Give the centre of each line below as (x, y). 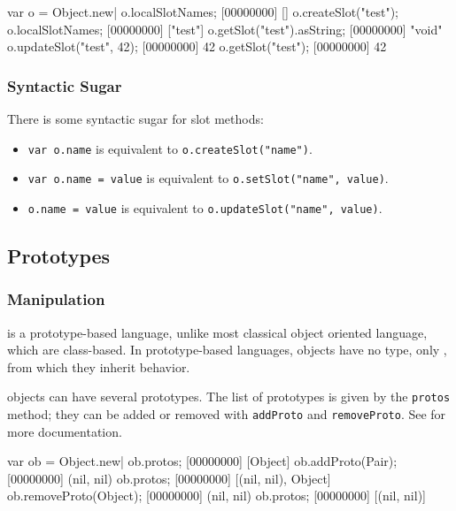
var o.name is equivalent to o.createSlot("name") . (170, 148)
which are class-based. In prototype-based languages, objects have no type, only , (227, 350)
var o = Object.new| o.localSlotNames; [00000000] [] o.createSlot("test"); (203, 11)
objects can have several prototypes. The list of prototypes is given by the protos (229, 397)
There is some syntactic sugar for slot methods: (135, 118)
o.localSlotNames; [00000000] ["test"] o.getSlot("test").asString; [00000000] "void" (225, 29)
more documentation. (65, 431)
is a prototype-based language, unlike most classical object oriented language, (217, 332)
